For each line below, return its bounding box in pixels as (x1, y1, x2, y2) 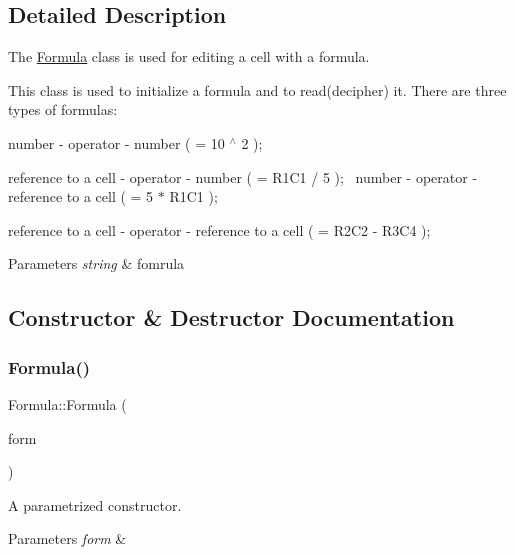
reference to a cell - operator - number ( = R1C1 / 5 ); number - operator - (8, 166, 478, 187)
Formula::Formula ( (8, 393, 127, 414)
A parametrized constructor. (8, 494, 182, 515)
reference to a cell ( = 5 (8, 186, 154, 207)
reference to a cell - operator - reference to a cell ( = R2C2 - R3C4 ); (8, 219, 431, 240)
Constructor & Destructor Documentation (8, 302, 455, 333)
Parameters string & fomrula (8, 253, 185, 274)
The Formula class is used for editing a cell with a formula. (8, 46, 370, 67)
